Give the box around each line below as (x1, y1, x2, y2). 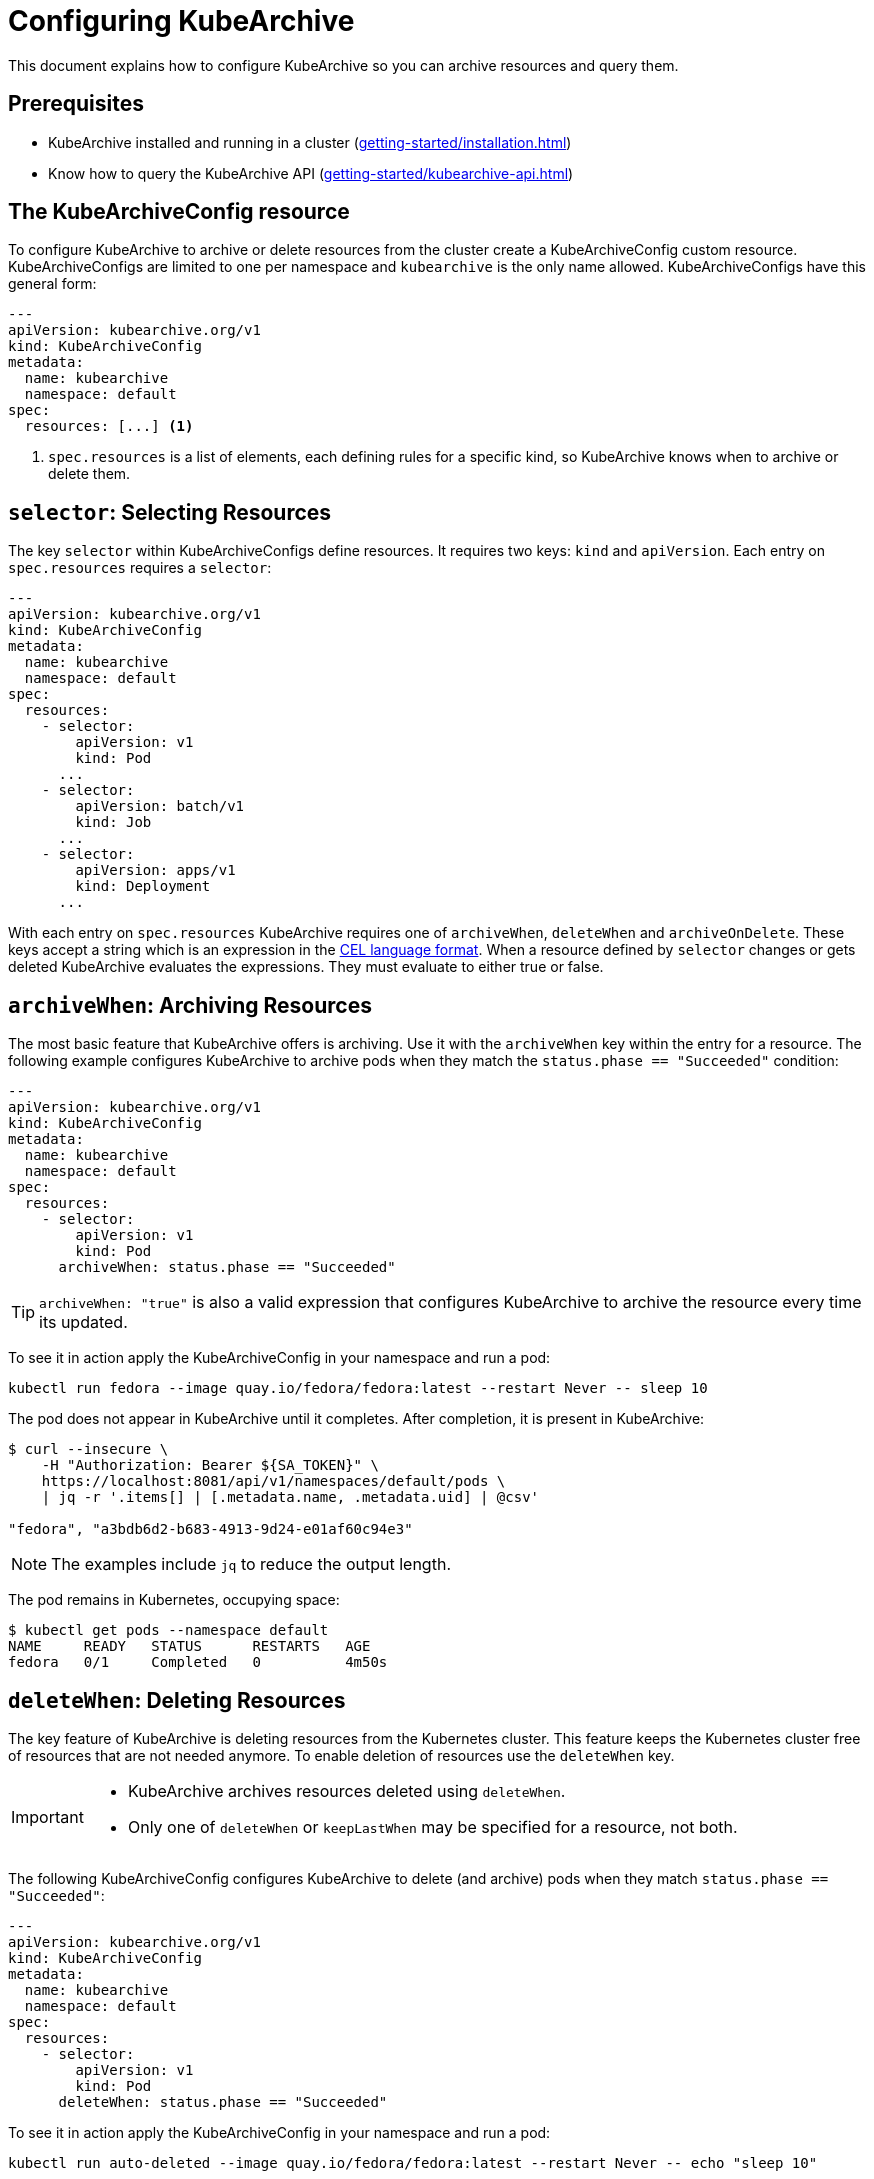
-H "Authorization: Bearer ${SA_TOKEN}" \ (41, 1457, 379, 1474)
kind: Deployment (75, 878, 211, 895)
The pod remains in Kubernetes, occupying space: (8, 1591, 340, 1609)
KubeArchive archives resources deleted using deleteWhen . (127, 1780, 566, 1801)
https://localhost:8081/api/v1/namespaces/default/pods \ (41, 1473, 506, 1490)
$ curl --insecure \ (8, 1441, 169, 1458)
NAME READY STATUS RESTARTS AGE (8, 1638, 371, 1655)
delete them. (48, 465, 131, 483)
